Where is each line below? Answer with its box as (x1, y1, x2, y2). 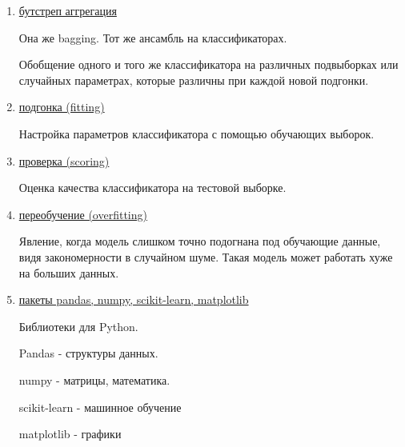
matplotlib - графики (18, 425, 122, 442)
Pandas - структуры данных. (18, 345, 158, 361)
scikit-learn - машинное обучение (18, 398, 182, 415)
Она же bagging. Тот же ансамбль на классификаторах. (18, 29, 287, 46)
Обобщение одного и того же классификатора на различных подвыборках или (18, 56, 399, 73)
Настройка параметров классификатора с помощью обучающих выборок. (18, 125, 375, 142)
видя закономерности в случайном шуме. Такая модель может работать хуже (18, 248, 393, 265)
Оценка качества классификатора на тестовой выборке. (18, 179, 287, 196)
